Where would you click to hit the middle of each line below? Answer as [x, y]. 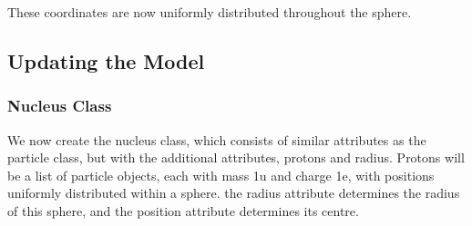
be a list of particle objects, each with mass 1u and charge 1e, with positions [221, 175]
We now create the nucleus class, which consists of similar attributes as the [217, 139]
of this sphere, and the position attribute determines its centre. [183, 210]
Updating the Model [106, 60]
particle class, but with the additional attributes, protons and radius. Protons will [236, 157]
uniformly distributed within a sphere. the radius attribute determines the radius [234, 193]
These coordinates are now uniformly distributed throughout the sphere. [210, 12]
